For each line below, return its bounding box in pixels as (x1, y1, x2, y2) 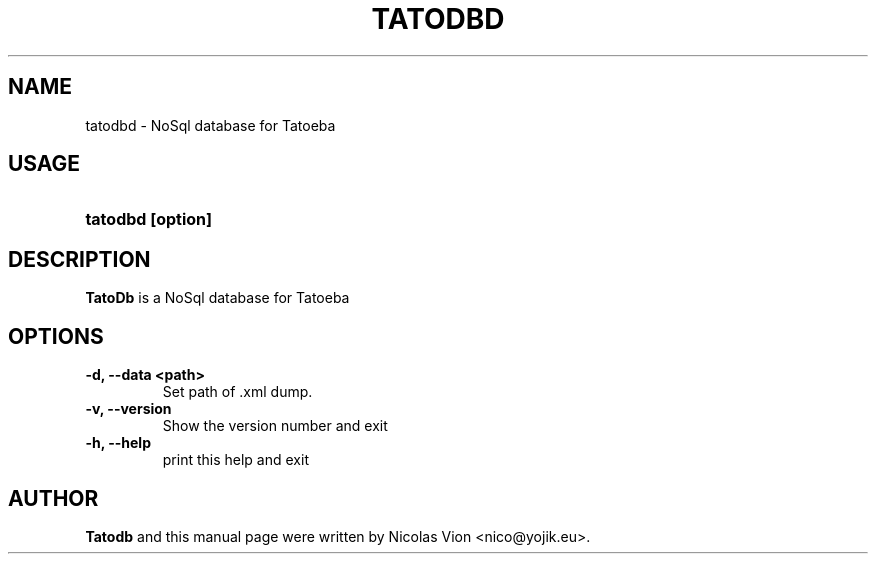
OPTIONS (8, 323, 104, 349)
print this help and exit (162, 451, 309, 469)
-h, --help (85, 434, 151, 452)
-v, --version (85, 400, 172, 418)
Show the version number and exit (162, 417, 388, 435)
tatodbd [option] (85, 209, 213, 230)
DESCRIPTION (8, 246, 151, 272)
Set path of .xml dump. (162, 383, 313, 401)
